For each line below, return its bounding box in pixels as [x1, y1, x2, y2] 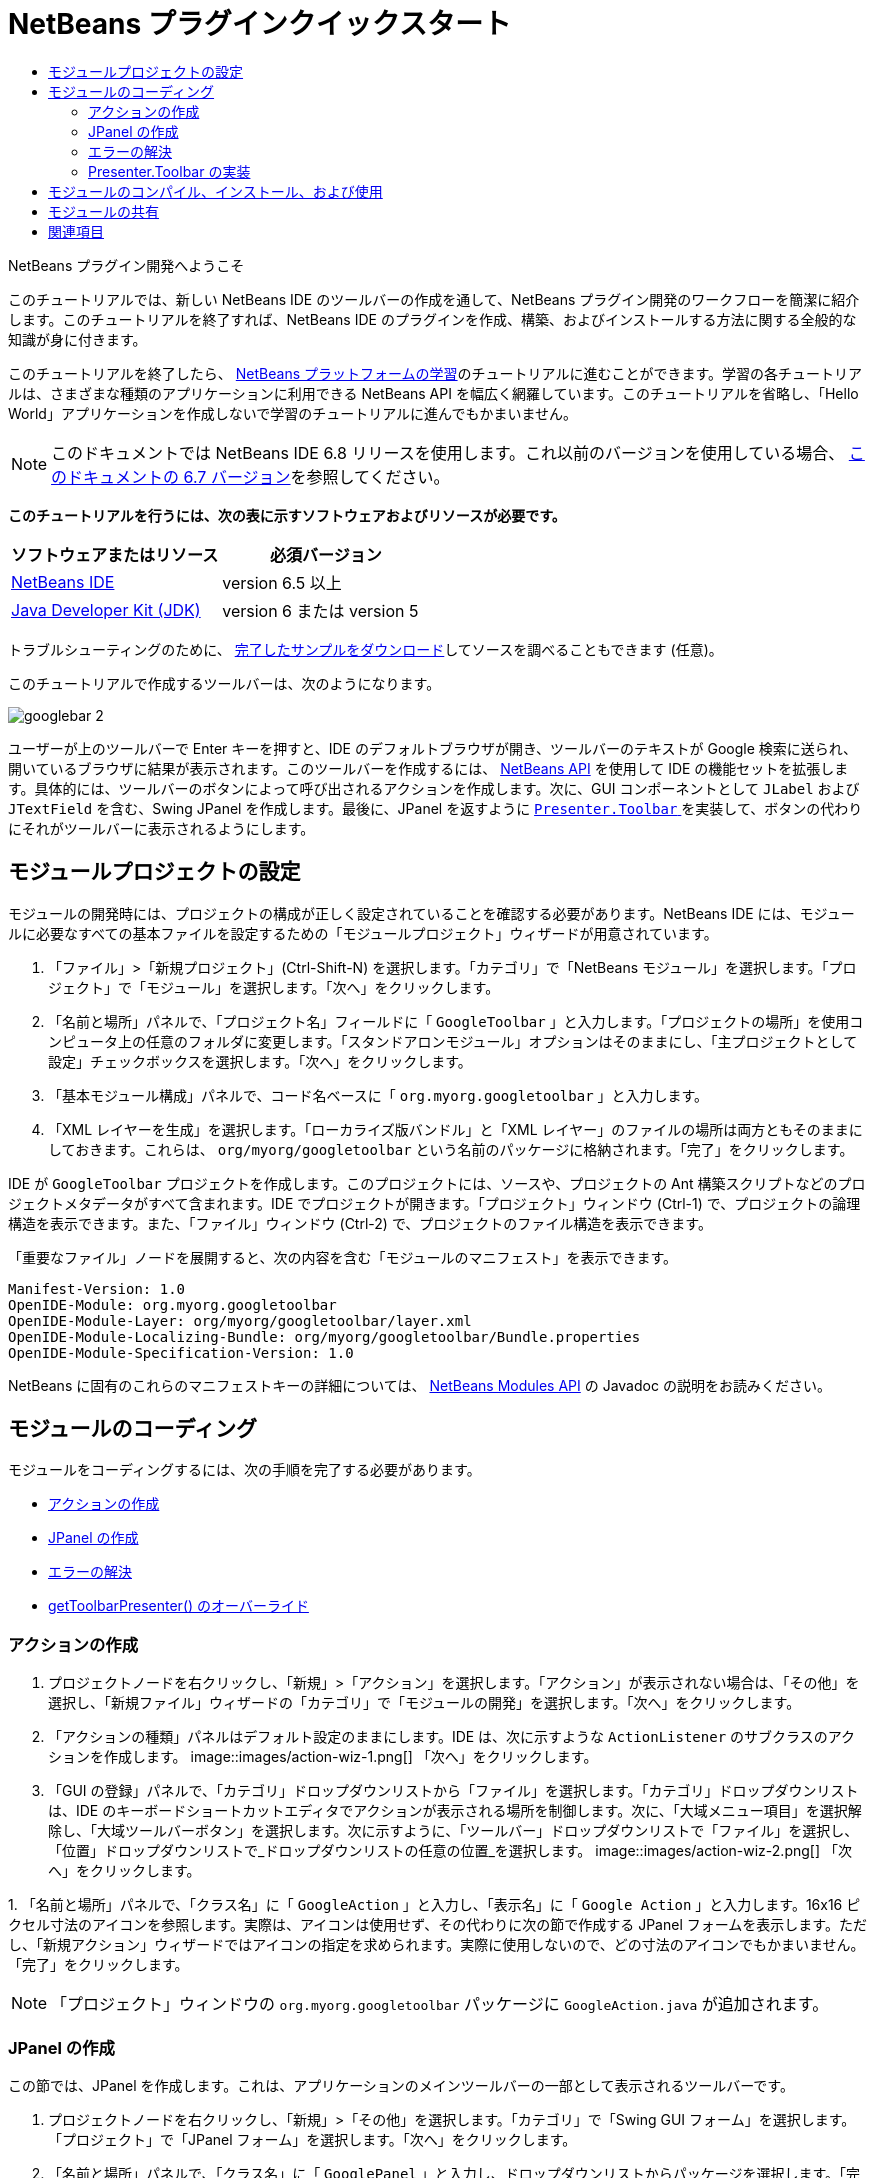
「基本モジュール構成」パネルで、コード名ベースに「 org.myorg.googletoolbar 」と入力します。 [48, 1086, 709, 1104]
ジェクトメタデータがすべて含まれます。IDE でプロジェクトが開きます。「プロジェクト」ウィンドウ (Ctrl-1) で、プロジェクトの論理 [8, 1194, 861, 1212]
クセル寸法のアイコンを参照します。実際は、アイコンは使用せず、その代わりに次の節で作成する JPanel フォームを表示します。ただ [8, 1916, 867, 1934]
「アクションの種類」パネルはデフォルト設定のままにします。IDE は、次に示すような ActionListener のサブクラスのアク [48, 1728, 856, 1746]
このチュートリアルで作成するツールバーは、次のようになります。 [8, 674, 441, 692]
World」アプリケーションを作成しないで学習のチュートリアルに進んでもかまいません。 [8, 404, 577, 422]
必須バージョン [269, 544, 382, 565]
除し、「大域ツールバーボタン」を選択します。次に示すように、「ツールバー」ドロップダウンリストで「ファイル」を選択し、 [48, 1822, 859, 1840]
